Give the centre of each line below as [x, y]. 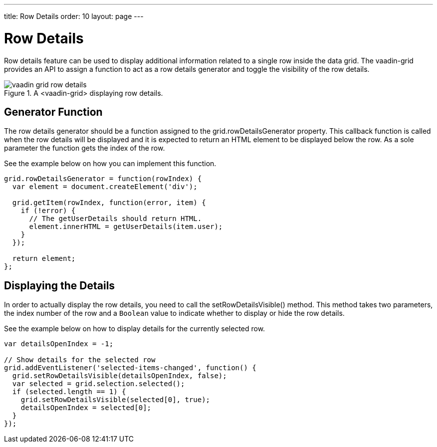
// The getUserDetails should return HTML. [115, 219]
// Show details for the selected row [80, 360]
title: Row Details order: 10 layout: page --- [74, 16]
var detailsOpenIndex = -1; [59, 344]
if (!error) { [48, 211]
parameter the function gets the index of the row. [85, 148]
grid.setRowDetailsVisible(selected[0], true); [115, 400]
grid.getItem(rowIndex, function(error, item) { [109, 203]
